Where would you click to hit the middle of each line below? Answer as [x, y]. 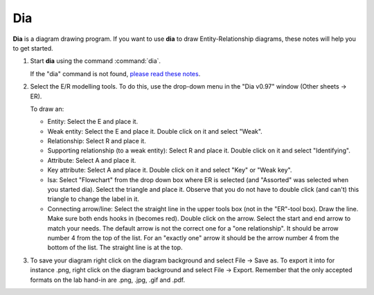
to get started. [33, 48]
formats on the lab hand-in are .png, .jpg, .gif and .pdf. [108, 280]
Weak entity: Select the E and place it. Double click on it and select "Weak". [155, 131]
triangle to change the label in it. [93, 199]
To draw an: [47, 109]
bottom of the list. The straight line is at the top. [115, 248]
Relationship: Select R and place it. [97, 141]
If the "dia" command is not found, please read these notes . [115, 73]
